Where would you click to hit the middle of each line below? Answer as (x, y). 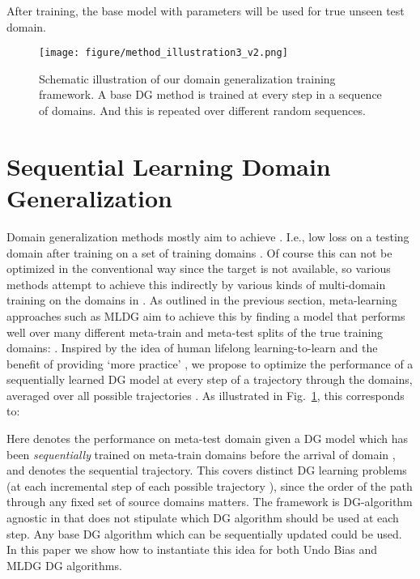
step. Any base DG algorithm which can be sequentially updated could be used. (204, 533)
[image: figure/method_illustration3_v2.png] (163, 53)
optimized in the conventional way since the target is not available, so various (199, 268)
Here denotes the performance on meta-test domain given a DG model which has (208, 439)
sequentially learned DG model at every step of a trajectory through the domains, (210, 379)
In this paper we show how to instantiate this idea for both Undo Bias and (192, 549)
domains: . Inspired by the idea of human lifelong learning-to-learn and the (192, 348)
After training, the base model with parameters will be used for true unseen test (206, 11)
